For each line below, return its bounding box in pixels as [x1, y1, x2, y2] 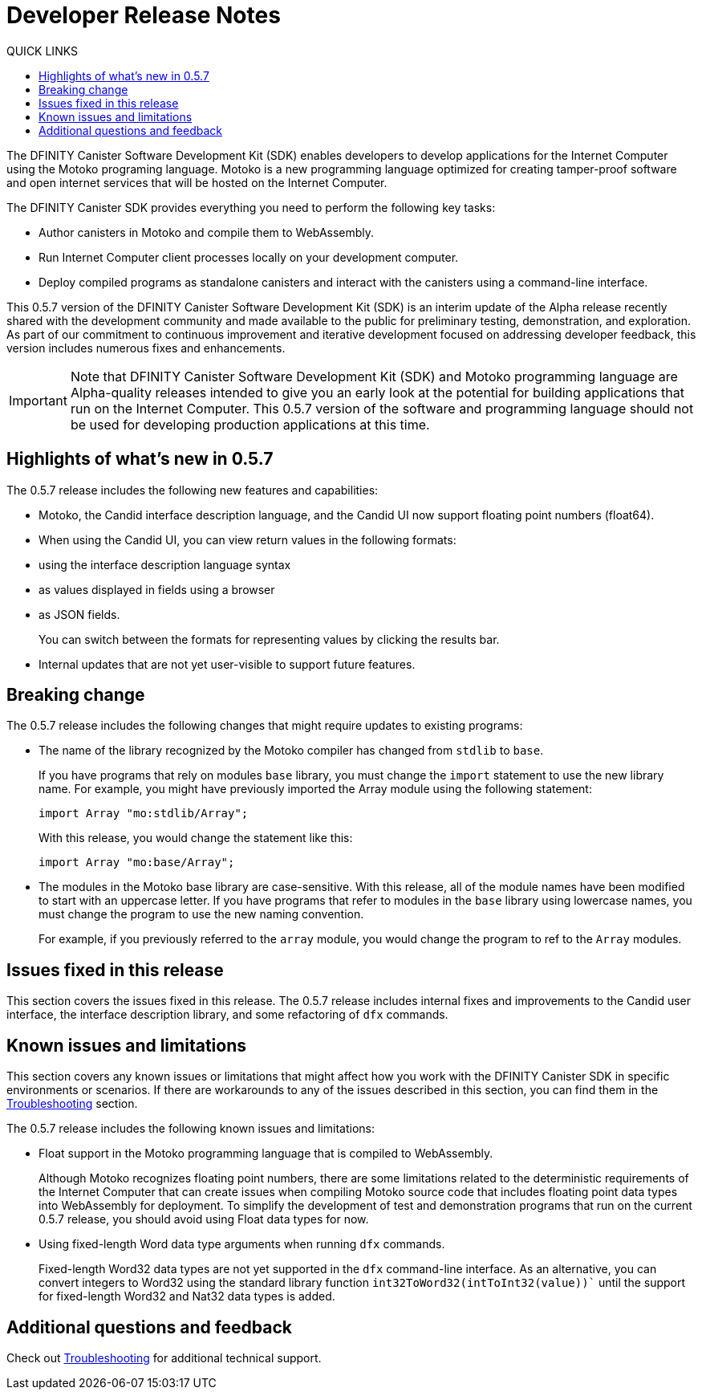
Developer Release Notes [6, 2, 281, 29]
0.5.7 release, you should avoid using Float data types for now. [39, 1212, 369, 1227]
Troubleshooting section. [6, 1097, 138, 1111]
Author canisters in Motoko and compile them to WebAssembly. [39, 225, 375, 239]
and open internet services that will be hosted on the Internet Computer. [6, 175, 388, 189]
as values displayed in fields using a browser [39, 582, 275, 596]
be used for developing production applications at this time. [70, 416, 430, 433]
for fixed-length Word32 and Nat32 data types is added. [39, 1289, 335, 1304]
